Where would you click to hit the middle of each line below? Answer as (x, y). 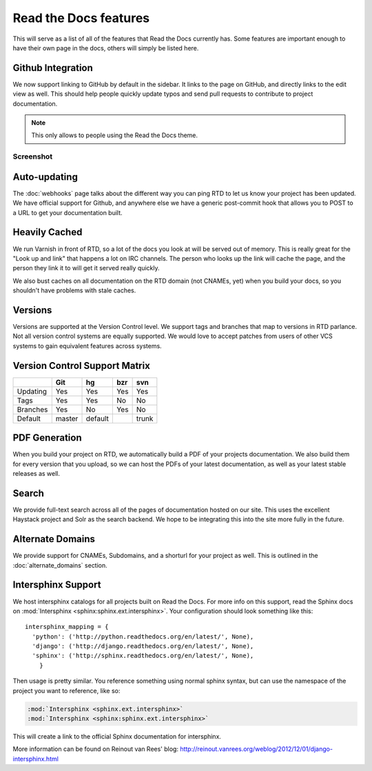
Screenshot (33, 157)
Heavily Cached (48, 232)
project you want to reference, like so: (66, 690)
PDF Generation (47, 438)
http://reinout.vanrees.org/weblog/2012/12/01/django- (257, 749)
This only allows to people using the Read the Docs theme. (115, 135)
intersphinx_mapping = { (67, 627)
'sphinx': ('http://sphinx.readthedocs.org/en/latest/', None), (143, 656)
